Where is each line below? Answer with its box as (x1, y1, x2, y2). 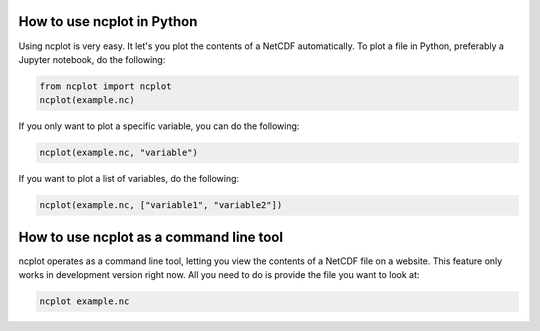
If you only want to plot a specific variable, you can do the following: (18, 120, 300, 132)
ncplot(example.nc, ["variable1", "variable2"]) (39, 200, 283, 211)
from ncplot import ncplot (39, 80, 172, 92)
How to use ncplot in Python (18, 13, 198, 30)
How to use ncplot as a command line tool (18, 228, 284, 245)
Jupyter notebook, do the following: (18, 53, 166, 65)
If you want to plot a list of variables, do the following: (18, 173, 240, 185)
